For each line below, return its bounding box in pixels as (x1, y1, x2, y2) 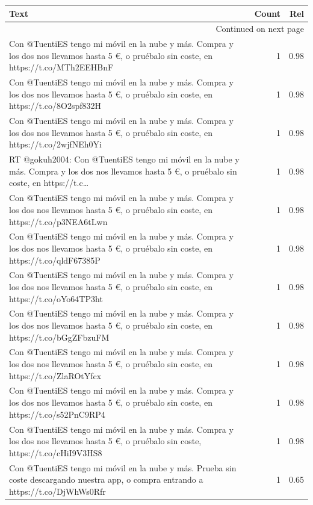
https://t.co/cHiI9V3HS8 (9, 446, 102, 459)
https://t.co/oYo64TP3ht (9, 292, 103, 305)
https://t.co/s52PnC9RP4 (9, 407, 105, 420)
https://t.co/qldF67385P (9, 253, 101, 266)
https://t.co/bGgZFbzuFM (9, 330, 110, 343)
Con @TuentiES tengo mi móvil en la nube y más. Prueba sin (9, 461, 237, 474)
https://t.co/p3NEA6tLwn (9, 215, 108, 228)
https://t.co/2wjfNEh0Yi (9, 138, 102, 150)
